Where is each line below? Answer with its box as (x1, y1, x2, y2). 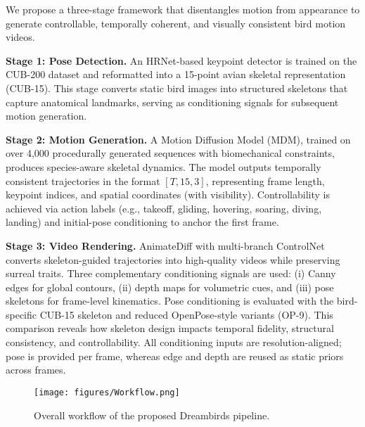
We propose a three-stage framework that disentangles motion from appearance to (6, 2, 360, 16)
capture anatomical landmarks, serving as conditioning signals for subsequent (6, 94, 339, 109)
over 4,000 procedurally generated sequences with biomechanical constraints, (6, 146, 335, 160)
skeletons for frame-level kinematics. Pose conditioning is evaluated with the (6, 293, 334, 308)
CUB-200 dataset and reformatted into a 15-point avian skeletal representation (6, 67, 346, 82)
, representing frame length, (205, 173, 325, 188)
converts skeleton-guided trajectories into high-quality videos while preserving (6, 252, 340, 267)
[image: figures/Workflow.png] (34, 387, 180, 397)
